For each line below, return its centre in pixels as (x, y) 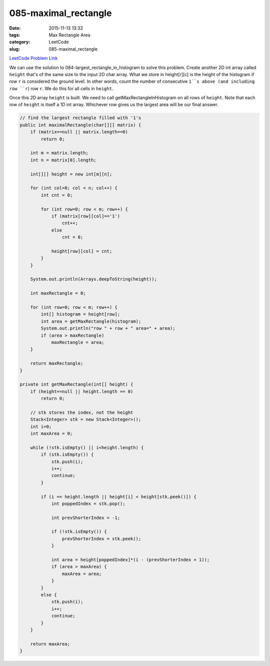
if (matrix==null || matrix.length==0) (79, 132)
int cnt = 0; (57, 195)
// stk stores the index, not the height (82, 412)
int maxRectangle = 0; (58, 293)
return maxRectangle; (57, 364)
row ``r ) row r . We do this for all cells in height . (61, 88)
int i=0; (41, 426)
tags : (15, 35)
